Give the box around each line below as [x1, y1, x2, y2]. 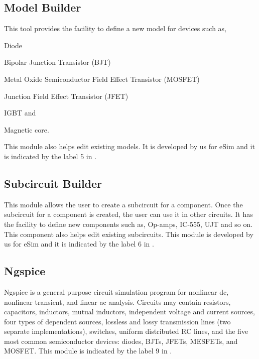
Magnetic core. [4, 124, 49, 135]
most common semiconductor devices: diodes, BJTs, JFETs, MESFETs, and [4, 335, 238, 346]
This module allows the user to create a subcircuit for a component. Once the [4, 199, 243, 209]
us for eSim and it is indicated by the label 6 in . [4, 238, 154, 249]
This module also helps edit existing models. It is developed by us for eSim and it [4, 141, 255, 152]
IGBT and [4, 107, 36, 118]
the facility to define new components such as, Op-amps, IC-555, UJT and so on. [4, 218, 253, 229]
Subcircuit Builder [4, 175, 102, 191]
